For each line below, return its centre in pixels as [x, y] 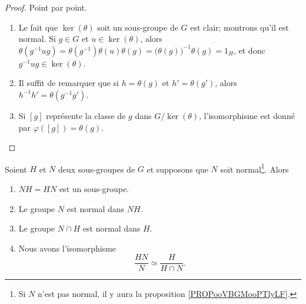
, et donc [249, 50]
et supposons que [177, 169]
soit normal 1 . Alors [255, 168]
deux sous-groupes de [97, 169]
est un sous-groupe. [94, 189]
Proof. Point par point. [46, 7]
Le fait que [38, 27]
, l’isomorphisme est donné [247, 115]
